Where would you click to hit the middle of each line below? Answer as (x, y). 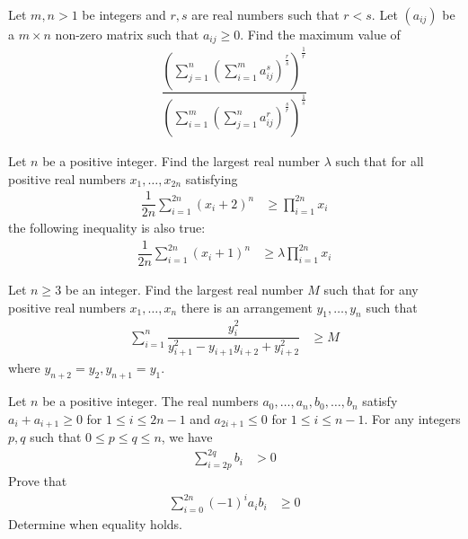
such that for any (371, 290)
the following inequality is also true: (107, 228)
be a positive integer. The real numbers (150, 401)
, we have (187, 437)
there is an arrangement (247, 307)
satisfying (212, 178)
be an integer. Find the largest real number (184, 290)
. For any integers (412, 418)
